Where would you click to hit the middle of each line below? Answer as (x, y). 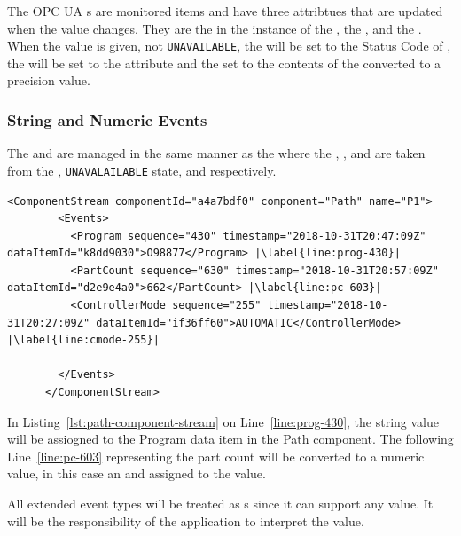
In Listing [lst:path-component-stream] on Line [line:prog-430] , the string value (223, 421)
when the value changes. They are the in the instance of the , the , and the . (215, 28)
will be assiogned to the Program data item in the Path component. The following (230, 439)
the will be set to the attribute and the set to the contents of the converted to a (224, 63)
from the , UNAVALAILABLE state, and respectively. (142, 170)
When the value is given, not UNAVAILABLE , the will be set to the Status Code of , (229, 46)
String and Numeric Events (107, 119)
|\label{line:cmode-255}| (83, 340)
